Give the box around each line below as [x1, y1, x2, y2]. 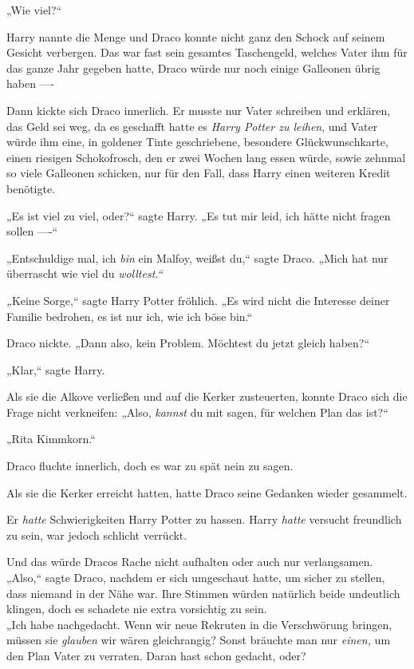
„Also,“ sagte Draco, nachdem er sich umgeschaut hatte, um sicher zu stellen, [6, 569, 385, 586]
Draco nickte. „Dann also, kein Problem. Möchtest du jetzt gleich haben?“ [6, 334, 370, 351]
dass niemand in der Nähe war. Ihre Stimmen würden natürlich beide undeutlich [6, 584, 400, 601]
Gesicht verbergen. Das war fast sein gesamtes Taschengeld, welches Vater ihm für [6, 44, 408, 61]
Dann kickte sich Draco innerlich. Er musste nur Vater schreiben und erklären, [6, 101, 391, 118]
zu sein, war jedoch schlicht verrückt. [6, 526, 187, 543]
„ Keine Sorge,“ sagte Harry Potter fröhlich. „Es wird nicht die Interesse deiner [6, 291, 390, 308]
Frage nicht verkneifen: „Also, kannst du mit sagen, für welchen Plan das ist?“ [6, 403, 388, 420]
